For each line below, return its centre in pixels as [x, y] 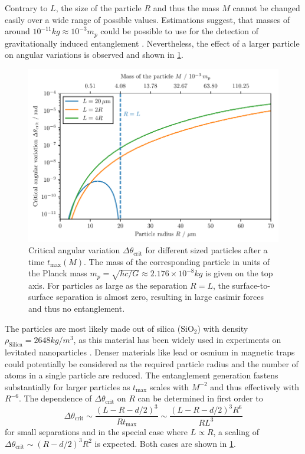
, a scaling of [236, 431]
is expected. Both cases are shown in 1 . [165, 443]
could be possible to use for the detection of [180, 31]
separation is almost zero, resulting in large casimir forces [160, 297]
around [17, 31]
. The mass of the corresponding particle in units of [177, 261]
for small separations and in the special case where [96, 431]
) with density [223, 328]
